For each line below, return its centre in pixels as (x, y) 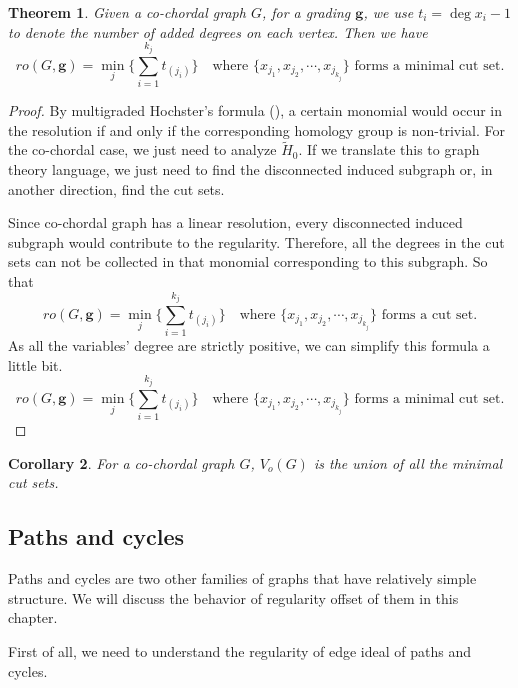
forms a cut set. (429, 314)
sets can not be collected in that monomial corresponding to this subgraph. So (248, 261)
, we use (388, 12)
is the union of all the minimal (408, 462)
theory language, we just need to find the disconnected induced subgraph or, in (250, 168)
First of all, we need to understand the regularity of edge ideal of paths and (239, 651)
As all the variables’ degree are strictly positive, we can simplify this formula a (249, 345)
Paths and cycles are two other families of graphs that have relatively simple (242, 578)
